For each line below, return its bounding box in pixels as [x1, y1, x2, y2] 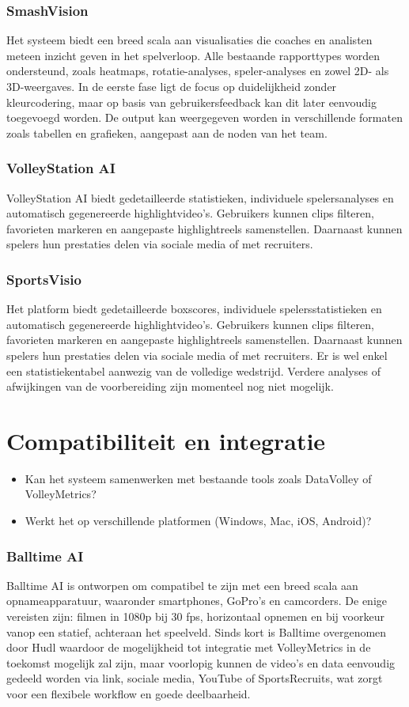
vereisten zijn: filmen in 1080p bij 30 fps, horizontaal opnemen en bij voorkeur [6, 608, 384, 625]
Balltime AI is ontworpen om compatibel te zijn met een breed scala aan [6, 577, 358, 593]
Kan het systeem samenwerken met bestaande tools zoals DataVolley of [25, 470, 372, 486]
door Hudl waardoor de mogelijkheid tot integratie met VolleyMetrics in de [6, 639, 371, 656]
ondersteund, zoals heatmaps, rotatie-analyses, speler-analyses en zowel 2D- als [6, 62, 389, 79]
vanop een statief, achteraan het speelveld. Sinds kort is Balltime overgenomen [6, 623, 387, 640]
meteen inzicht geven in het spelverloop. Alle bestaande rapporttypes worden [6, 47, 381, 63]
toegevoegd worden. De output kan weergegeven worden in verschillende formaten [6, 109, 403, 126]
